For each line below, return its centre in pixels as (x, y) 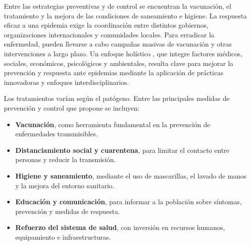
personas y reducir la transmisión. (66, 159)
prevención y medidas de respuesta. (67, 211)
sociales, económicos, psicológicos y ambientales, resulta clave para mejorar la (119, 63)
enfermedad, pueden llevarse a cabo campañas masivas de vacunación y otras (118, 44)
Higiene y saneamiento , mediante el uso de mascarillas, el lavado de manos (131, 175)
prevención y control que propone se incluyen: (72, 107)
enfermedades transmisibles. (57, 134)
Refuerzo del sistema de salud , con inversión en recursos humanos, (120, 227)
